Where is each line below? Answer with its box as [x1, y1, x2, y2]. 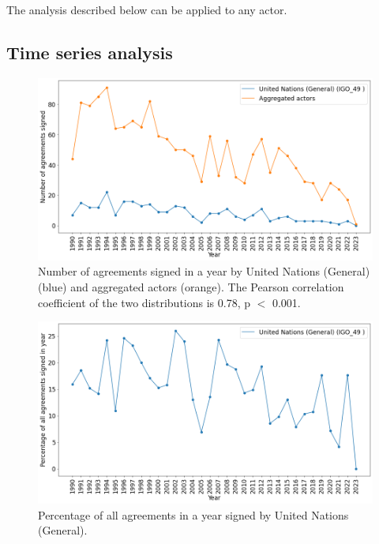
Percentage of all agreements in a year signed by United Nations [38, 506, 349, 523]
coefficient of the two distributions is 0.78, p [38, 294, 250, 310]
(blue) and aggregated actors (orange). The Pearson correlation [38, 279, 344, 295]
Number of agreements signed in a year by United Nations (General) [38, 263, 370, 280]
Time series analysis [6, 39, 173, 64]
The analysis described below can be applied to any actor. [6, 2, 287, 17]
